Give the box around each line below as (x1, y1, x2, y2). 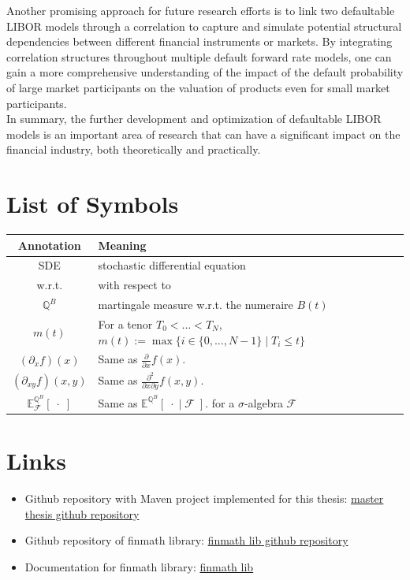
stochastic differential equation (98, 257, 246, 273)
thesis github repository (24, 505, 140, 522)
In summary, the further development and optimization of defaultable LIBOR (6, 110, 382, 127)
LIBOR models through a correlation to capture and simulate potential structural (6, 17, 402, 34)
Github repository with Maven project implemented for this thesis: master (24, 490, 384, 507)
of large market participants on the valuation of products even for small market (6, 79, 390, 95)
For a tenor (98, 315, 153, 332)
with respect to (98, 277, 171, 293)
